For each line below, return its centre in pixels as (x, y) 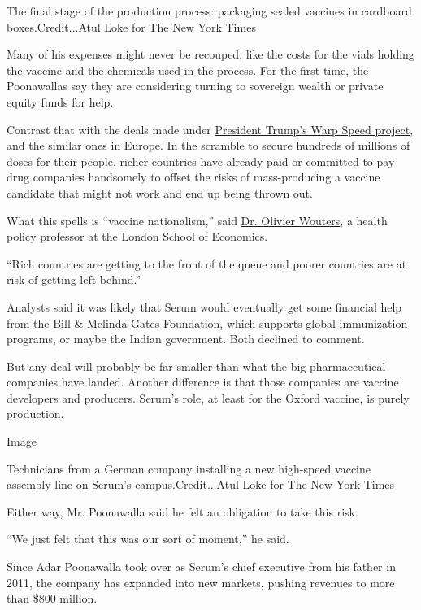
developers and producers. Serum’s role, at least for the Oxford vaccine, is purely (208, 397)
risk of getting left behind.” (74, 279)
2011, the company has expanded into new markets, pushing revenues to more (201, 582)
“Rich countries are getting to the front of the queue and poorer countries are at (207, 263)
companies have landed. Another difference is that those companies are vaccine (203, 382)
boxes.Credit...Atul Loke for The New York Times (131, 26)
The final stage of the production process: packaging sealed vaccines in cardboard (209, 11)
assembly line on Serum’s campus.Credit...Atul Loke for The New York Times (201, 484)
